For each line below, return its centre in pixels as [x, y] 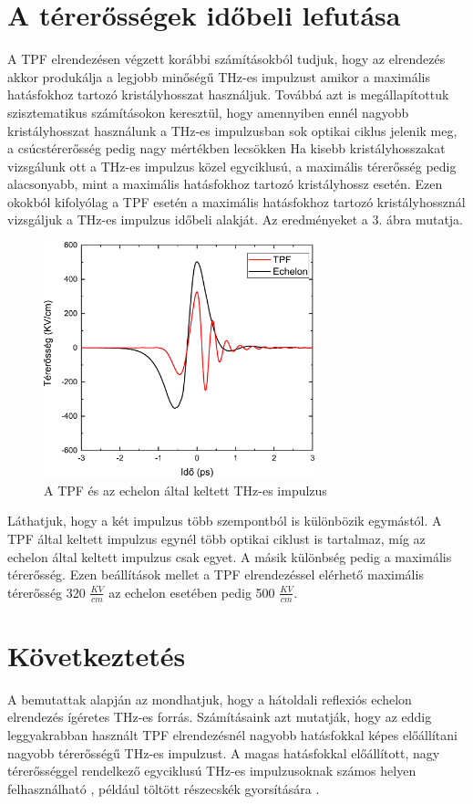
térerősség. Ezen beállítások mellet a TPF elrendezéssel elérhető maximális [216, 574]
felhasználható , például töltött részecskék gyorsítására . [164, 788]
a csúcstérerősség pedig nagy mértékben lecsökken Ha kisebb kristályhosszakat [226, 148]
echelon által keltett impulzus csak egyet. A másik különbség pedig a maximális [230, 556]
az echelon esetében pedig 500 [192, 592]
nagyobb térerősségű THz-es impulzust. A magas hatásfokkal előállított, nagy [224, 752]
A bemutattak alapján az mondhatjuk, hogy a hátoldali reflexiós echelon [210, 699]
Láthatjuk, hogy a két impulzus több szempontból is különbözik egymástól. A [225, 521]
